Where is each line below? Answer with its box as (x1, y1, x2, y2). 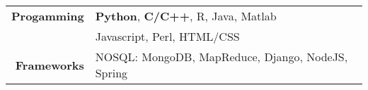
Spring (95, 65, 128, 81)
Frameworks (15, 56, 84, 73)
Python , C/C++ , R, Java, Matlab (95, 8, 277, 24)
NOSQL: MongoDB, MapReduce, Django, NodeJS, (95, 49, 348, 65)
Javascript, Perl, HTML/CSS (95, 28, 240, 44)
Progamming (11, 8, 84, 24)
